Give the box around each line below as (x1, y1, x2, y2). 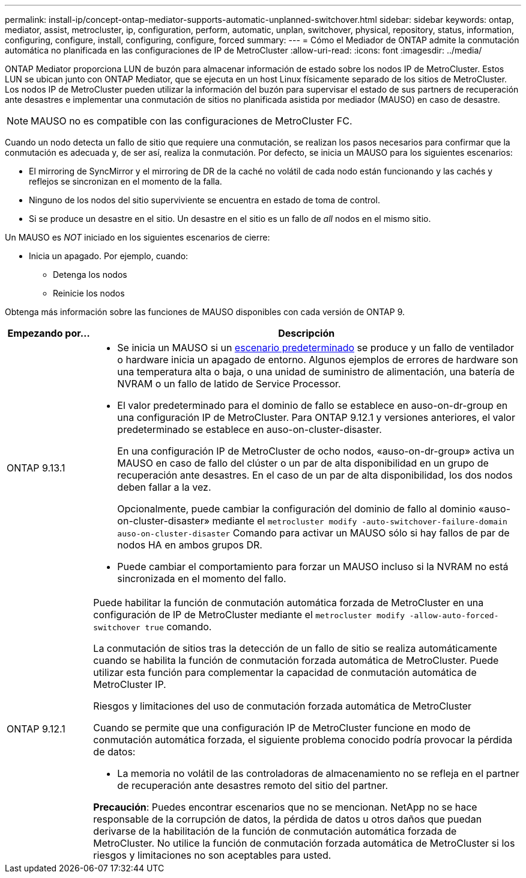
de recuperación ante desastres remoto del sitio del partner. (117, 779, 388, 791)
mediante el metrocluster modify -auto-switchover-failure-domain (212, 515, 507, 527)
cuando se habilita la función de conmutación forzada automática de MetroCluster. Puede (93, 654, 499, 666)
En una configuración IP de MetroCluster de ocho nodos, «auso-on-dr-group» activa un (117, 445, 515, 457)
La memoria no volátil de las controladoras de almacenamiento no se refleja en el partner (117, 767, 519, 779)
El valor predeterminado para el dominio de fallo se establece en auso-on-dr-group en (117, 399, 508, 411)
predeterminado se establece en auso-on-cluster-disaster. (117, 423, 382, 435)
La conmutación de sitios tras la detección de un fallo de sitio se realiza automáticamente (93, 642, 497, 654)
